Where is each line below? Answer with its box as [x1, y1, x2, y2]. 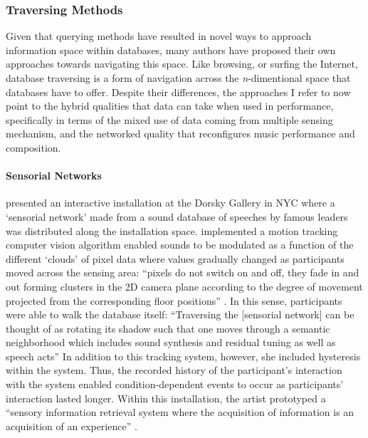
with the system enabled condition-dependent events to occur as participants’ [6, 377, 344, 392]
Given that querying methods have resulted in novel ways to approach [6, 28, 312, 43]
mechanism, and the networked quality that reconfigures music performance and [6, 126, 355, 141]
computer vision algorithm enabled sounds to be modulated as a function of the [6, 237, 354, 252]
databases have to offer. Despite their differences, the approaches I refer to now [6, 84, 351, 99]
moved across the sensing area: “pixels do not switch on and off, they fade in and [6, 265, 359, 280]
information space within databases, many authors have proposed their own [6, 42, 336, 57]
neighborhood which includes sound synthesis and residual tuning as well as [6, 335, 336, 350]
